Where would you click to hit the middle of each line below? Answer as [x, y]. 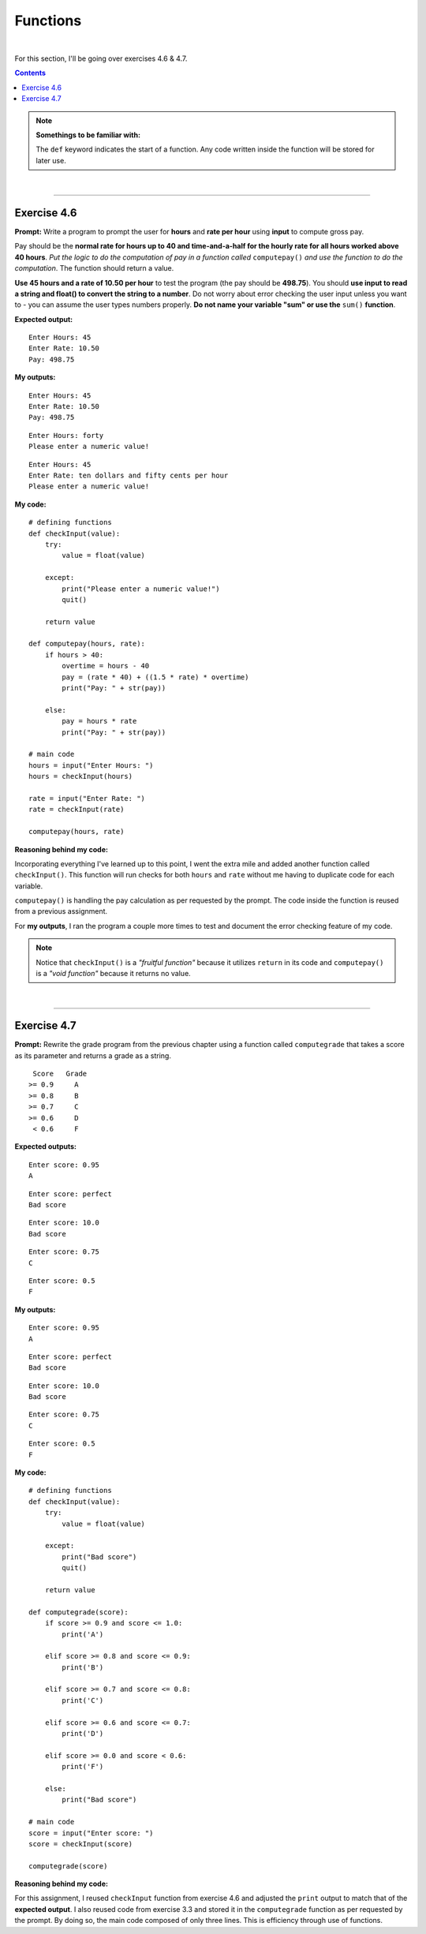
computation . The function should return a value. [94, 268]
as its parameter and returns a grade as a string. [93, 1055]
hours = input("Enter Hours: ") [91, 765]
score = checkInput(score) [81, 1844]
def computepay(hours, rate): [87, 644]
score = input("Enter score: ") [91, 1833]
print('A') [83, 1634]
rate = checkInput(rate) [77, 810]
